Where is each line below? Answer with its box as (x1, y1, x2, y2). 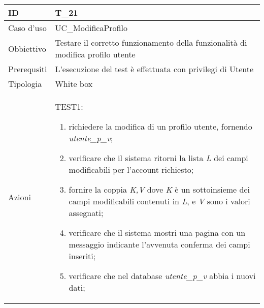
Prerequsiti (8, 63, 47, 75)
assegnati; (69, 207, 104, 219)
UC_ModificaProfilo (55, 22, 127, 34)
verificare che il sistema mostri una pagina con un (69, 227, 246, 238)
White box (55, 78, 93, 89)
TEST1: (55, 101, 83, 112)
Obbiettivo (8, 42, 46, 54)
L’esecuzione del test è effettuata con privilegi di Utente (55, 63, 254, 75)
